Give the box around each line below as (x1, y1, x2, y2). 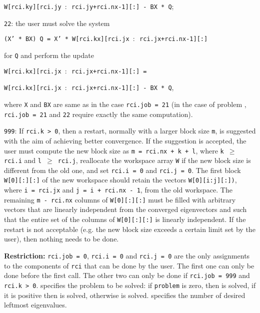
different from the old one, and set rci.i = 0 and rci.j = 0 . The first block (4, 164, 241, 175)
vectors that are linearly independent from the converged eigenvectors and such (4, 204, 247, 214)
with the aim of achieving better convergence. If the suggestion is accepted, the (4, 135, 246, 145)
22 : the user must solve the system (4, 17, 110, 28)
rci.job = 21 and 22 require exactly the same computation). (4, 108, 193, 119)
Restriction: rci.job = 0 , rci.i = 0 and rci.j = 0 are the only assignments (4, 250, 250, 260)
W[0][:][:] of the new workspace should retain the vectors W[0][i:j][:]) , (4, 174, 237, 185)
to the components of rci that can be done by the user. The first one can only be (4, 260, 254, 270)
